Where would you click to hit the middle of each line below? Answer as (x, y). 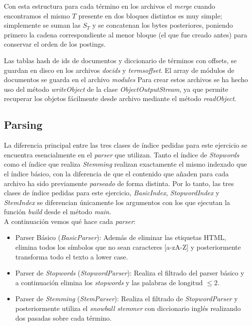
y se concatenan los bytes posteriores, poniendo (163, 25)
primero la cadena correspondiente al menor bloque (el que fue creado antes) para (126, 34)
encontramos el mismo (37, 15)
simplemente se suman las (42, 25)
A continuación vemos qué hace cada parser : (70, 221)
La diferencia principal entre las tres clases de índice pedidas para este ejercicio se (126, 145)
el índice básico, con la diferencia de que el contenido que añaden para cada (116, 173)
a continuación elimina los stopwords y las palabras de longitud (109, 282)
